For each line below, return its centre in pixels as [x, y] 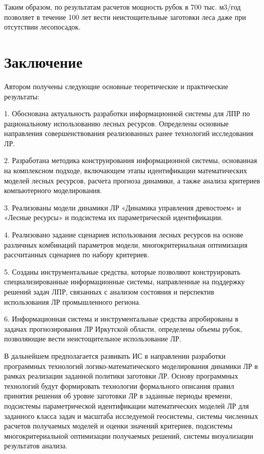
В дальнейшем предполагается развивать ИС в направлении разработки [115, 355]
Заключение [43, 61]
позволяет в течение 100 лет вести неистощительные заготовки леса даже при [125, 17]
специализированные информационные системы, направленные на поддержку [125, 282]
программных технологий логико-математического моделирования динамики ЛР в [131, 366]
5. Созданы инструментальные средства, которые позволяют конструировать [122, 271]
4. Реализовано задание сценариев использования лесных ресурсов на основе [124, 235]
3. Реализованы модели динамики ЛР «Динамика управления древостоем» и [123, 207]
